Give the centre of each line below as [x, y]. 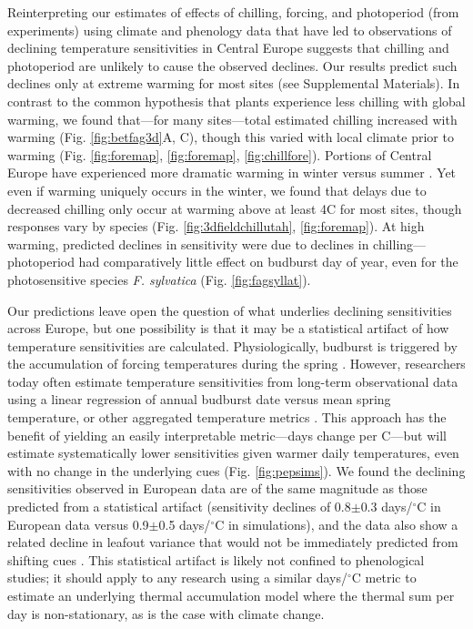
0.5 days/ [185, 524]
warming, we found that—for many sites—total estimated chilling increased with [232, 119]
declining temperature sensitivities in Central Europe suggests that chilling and [228, 48]
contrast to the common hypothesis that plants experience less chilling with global [236, 101]
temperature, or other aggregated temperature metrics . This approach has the [227, 417]
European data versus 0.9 [78, 524]
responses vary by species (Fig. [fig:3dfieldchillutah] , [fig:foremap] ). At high [216, 226]
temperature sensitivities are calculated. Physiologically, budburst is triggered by [232, 345]
